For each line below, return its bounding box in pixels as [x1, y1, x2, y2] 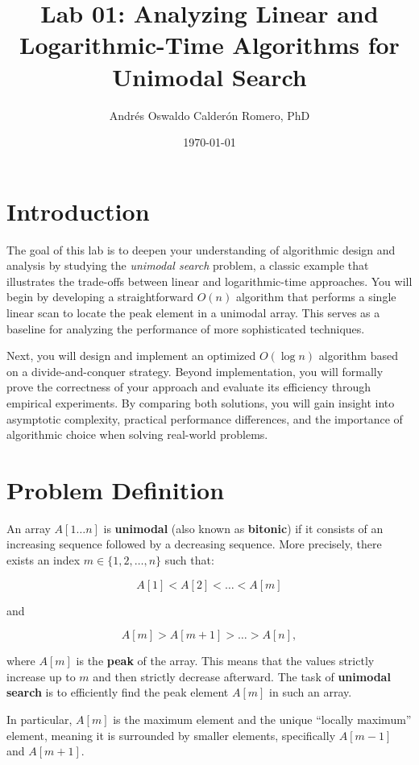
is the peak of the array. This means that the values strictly [76, 652, 375, 669]
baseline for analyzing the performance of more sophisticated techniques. [6, 320, 365, 337]
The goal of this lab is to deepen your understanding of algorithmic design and [6, 241, 396, 258]
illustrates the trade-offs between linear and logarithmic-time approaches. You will [6, 272, 413, 289]
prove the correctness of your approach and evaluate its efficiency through [6, 378, 371, 395]
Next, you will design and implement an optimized [6, 347, 256, 364]
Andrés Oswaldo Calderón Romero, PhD [109, 106, 310, 123]
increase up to [6, 668, 76, 684]
